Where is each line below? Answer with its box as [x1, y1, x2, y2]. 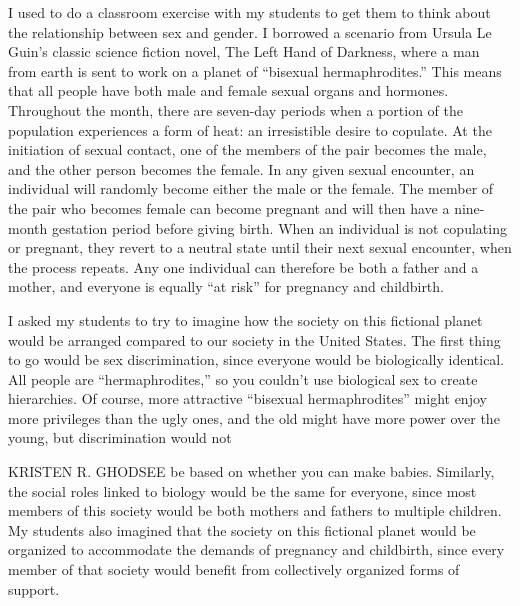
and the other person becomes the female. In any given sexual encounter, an [8, 158, 475, 179]
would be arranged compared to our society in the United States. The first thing [8, 329, 501, 350]
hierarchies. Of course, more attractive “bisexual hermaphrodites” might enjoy [8, 388, 487, 409]
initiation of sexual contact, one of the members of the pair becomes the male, [8, 139, 487, 160]
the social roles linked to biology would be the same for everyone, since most [8, 480, 477, 501]
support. [8, 578, 60, 599]
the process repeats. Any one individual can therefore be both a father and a [8, 256, 479, 277]
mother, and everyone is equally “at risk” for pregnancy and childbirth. [8, 276, 444, 297]
